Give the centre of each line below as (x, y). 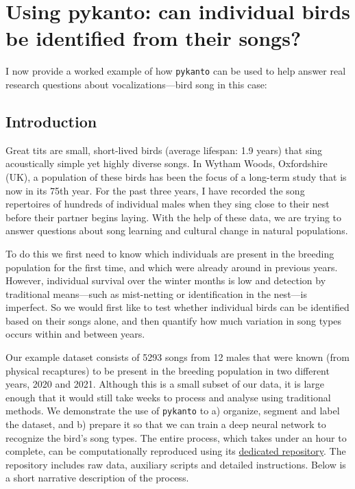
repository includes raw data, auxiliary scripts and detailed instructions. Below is (176, 464)
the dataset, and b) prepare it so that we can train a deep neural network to (166, 424)
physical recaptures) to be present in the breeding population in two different (168, 370)
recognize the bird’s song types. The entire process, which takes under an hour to (176, 437)
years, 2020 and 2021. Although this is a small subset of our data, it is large (165, 384)
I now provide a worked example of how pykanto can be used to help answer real (176, 71)
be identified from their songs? (154, 38)
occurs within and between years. (75, 334)
